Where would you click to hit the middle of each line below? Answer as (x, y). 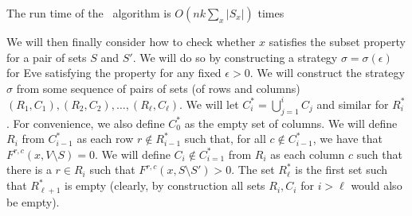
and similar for (353, 104)
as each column (308, 154)
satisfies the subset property (337, 41)
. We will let (209, 104)
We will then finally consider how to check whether (131, 41)
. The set (253, 170)
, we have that (347, 139)
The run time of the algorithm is (89, 13)
